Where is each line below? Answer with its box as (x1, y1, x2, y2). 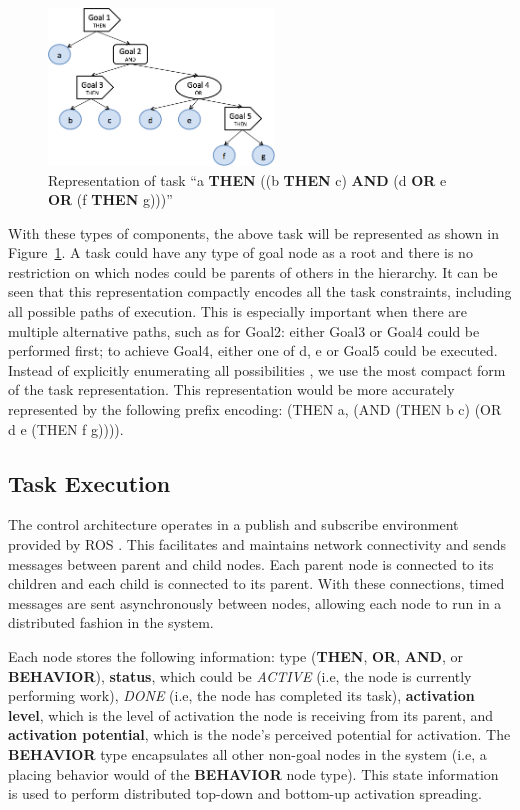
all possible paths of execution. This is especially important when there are (8, 301, 468, 322)
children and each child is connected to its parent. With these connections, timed (8, 573, 505, 594)
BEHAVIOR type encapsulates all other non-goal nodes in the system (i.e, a (8, 743, 487, 764)
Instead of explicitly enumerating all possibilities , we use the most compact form (8, 359, 506, 380)
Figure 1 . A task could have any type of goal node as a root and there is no (8, 242, 473, 263)
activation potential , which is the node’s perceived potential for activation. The (8, 724, 511, 745)
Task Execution (8, 467, 171, 498)
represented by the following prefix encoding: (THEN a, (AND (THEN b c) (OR (8, 399, 502, 420)
